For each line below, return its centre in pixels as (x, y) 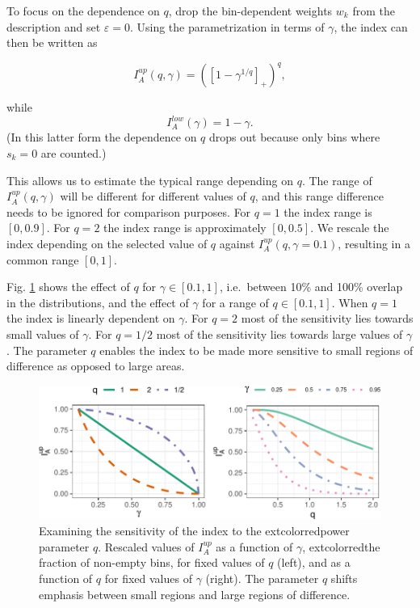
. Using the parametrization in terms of (227, 26)
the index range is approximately (185, 228)
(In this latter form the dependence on (102, 137)
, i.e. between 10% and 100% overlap (311, 287)
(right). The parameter (262, 578)
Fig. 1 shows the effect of (68, 287)
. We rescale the (350, 228)
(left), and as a (314, 562)
